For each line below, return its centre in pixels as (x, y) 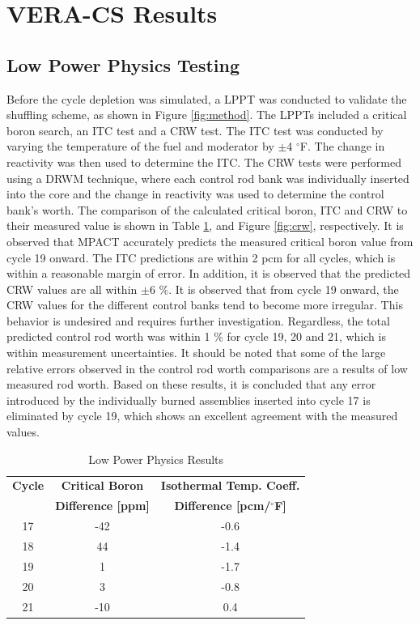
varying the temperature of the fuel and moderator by (140, 146)
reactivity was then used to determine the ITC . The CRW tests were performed (204, 162)
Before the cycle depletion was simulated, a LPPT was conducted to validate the (207, 98)
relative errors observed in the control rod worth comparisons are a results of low (207, 368)
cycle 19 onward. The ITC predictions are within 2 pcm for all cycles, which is (201, 257)
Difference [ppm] (102, 506)
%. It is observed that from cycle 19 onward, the (279, 289)
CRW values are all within (72, 289)
